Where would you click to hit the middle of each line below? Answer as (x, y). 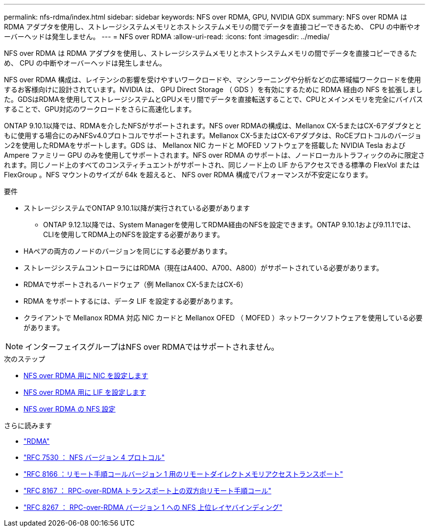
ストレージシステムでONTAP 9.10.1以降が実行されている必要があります (137, 208)
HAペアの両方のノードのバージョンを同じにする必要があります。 (128, 251)
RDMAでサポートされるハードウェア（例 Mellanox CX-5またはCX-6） (136, 284)
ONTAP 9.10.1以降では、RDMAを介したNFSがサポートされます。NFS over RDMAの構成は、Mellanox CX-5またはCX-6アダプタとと (213, 126)
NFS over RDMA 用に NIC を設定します (86, 375)
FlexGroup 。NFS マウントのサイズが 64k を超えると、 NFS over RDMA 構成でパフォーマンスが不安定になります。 (188, 175)
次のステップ (24, 359)
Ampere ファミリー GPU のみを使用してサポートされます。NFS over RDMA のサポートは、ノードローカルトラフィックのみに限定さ (214, 155)
